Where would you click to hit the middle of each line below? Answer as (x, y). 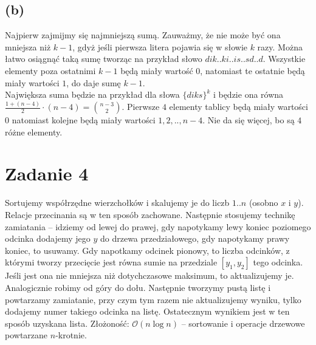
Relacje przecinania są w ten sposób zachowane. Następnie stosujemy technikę (150, 214)
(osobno (263, 203)
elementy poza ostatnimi (50, 70)
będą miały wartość (157, 70)
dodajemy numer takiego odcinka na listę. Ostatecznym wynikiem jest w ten (147, 311)
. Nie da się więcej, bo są (249, 120)
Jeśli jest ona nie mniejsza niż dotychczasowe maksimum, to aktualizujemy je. (149, 275)
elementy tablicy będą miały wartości (239, 107)
